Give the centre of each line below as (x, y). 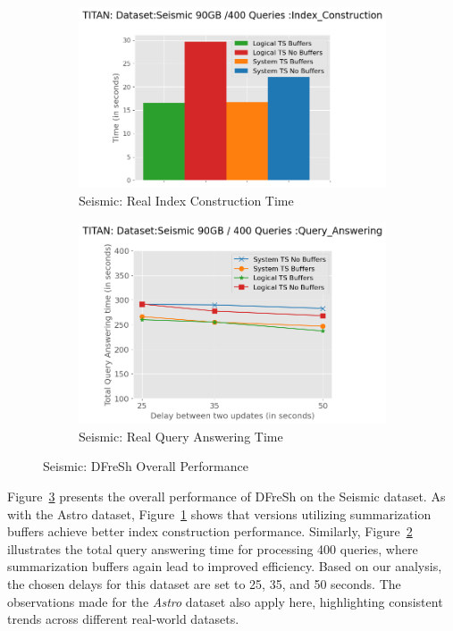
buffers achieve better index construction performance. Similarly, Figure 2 (210, 531)
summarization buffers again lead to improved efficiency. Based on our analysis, (225, 566)
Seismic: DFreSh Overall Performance (146, 466)
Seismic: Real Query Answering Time (181, 436)
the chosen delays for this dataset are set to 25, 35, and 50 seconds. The (204, 583)
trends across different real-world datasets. (123, 619)
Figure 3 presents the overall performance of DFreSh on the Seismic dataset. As (226, 496)
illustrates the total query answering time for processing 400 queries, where (213, 548)
